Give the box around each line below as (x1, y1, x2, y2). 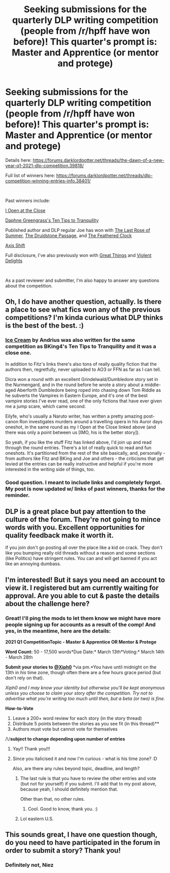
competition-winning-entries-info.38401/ (5, 178, 91, 184)
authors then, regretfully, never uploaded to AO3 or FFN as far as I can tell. (5, 366, 161, 372)
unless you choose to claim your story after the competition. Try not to (5, 690, 153, 696)
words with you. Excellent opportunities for (5, 523, 145, 532)
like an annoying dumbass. (5, 561, 61, 567)
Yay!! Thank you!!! (12, 746, 51, 752)
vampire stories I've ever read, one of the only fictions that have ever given (5, 398, 162, 404)
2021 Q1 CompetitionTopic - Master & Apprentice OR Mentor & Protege (5, 639, 157, 645)
